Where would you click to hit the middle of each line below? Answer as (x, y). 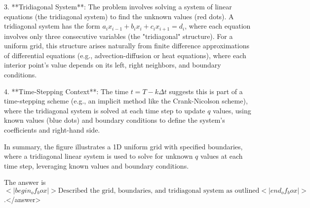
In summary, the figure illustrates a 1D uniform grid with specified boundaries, (123, 146)
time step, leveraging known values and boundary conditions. (97, 165)
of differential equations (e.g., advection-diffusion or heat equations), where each (125, 55)
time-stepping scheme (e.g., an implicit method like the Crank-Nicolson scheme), (126, 101)
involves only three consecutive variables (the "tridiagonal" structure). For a (118, 36)
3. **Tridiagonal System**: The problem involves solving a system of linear (118, 6)
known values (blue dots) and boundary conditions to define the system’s (115, 120)
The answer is (25, 182)
